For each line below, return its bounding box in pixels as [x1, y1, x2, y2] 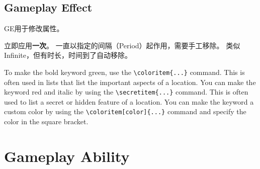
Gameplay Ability [4, 145, 130, 166]
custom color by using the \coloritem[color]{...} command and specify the [4, 106, 246, 117]
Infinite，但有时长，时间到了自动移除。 [4, 50, 132, 60]
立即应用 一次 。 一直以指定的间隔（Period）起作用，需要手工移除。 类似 [4, 40, 240, 50]
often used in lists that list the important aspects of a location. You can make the [4, 76, 256, 87]
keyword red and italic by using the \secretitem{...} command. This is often [4, 87, 248, 97]
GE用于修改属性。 [4, 23, 64, 34]
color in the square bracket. [4, 116, 89, 127]
